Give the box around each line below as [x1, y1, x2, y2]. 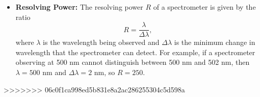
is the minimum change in [174, 37, 255, 47]
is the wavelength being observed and [43, 37, 160, 47]
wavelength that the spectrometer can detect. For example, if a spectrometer [15, 46, 255, 57]
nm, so [94, 67, 115, 78]
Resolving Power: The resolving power [15, 2, 143, 12]
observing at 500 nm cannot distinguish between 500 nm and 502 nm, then [15, 57, 250, 67]
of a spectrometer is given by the [153, 2, 256, 12]
